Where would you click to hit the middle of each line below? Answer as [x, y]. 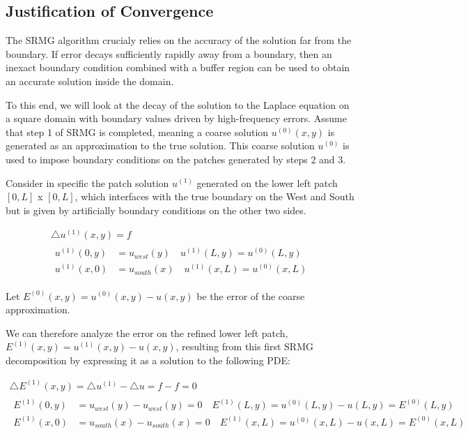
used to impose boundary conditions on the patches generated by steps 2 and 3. [176, 159]
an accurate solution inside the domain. [90, 81]
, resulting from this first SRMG [245, 346]
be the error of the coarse [251, 295]
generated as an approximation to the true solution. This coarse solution [160, 145]
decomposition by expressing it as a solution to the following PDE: [148, 360]
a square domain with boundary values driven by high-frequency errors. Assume [176, 118]
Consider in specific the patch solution [87, 182]
